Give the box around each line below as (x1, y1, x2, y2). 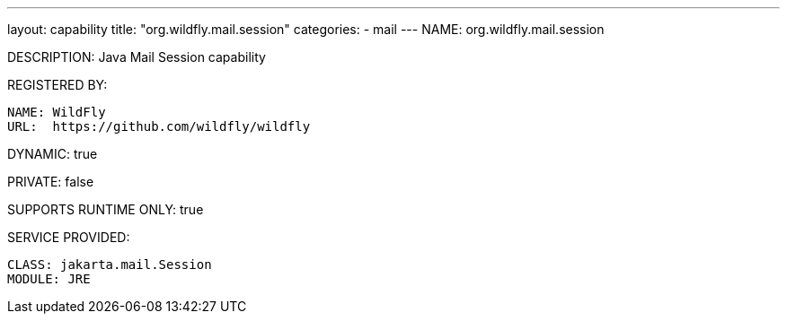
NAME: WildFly (7, 105, 106, 119)
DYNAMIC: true (7, 146, 98, 161)
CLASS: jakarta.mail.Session (7, 257, 212, 272)
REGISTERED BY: (7, 77, 108, 92)
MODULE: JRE (7, 272, 91, 286)
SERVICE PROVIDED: (7, 230, 130, 245)
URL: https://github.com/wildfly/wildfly (7, 119, 311, 134)
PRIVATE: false (7, 174, 94, 189)
